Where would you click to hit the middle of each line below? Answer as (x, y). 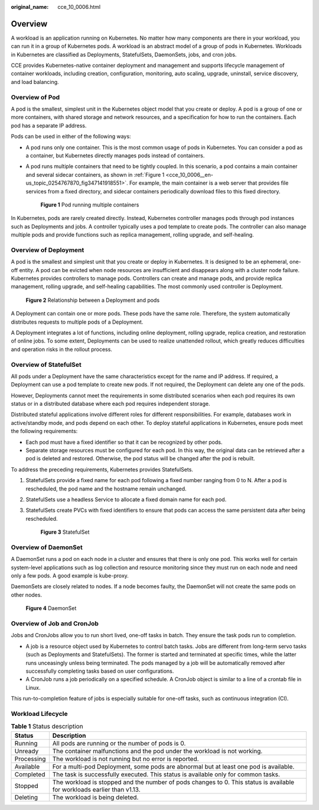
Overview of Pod (35, 97)
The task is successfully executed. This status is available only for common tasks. (166, 774)
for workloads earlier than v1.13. (96, 789)
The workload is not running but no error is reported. (126, 759)
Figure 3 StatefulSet (65, 532)
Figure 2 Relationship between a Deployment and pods (92, 300)
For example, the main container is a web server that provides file (209, 183)
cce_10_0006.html (79, 7)
